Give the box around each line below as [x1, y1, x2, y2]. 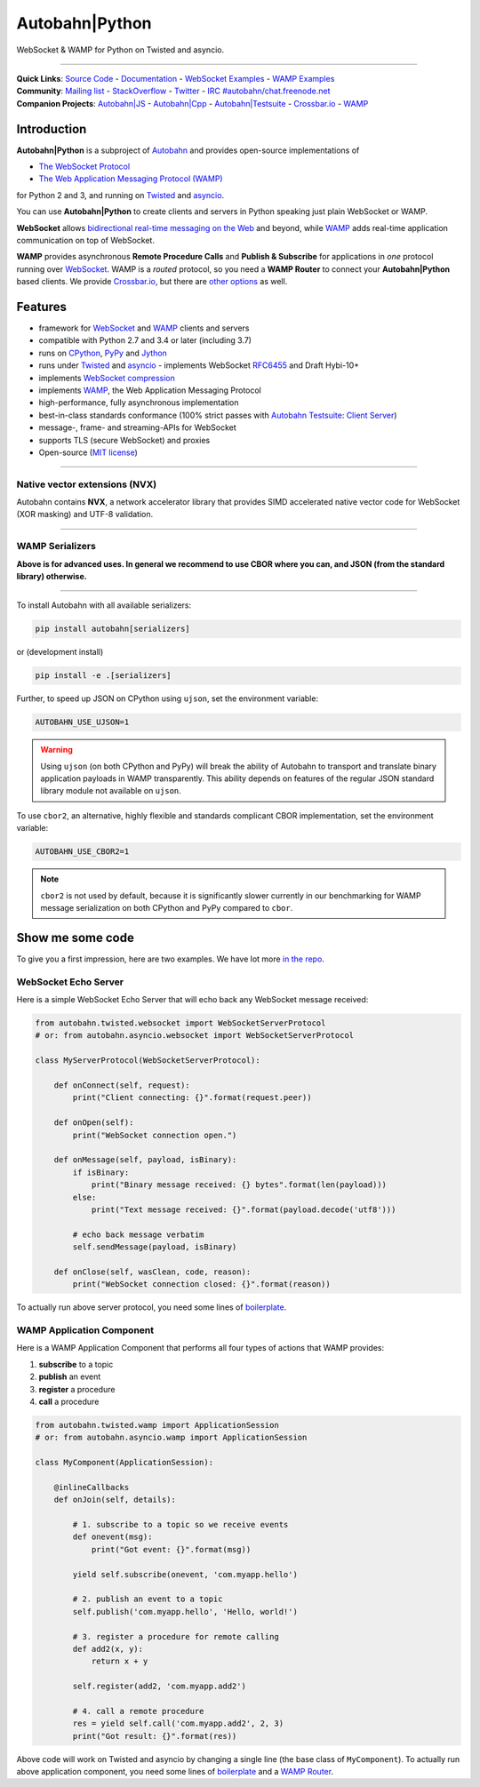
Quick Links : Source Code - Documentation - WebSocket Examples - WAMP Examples [16, 73, 335, 84]
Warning [40, 745, 73, 755]
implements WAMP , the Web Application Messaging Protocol [38, 385, 262, 395]
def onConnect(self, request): [53, 1081, 190, 1090]
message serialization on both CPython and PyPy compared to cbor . [40, 903, 293, 913]
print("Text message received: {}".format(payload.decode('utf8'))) [91, 1204, 396, 1215]
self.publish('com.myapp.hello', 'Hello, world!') [72, 1607, 298, 1616]
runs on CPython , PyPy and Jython [38, 347, 168, 358]
